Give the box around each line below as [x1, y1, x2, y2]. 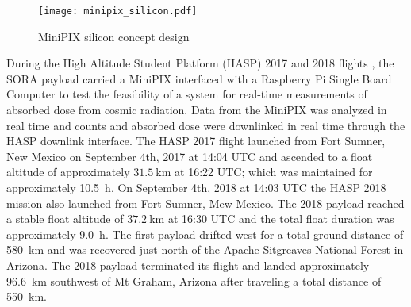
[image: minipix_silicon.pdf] [38, 6, 198, 17]
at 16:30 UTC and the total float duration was [167, 210, 394, 227]
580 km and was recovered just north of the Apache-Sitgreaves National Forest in [6, 241, 404, 258]
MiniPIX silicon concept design [38, 28, 190, 44]
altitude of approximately [6, 163, 130, 180]
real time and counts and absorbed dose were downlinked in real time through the [6, 117, 405, 133]
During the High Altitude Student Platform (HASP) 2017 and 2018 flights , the [6, 55, 394, 71]
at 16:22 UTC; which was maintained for [175, 163, 373, 180]
